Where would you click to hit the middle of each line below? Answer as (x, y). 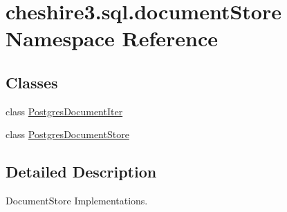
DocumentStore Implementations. (77, 201)
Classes (32, 82)
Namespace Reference (112, 38)
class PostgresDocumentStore (67, 134)
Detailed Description (81, 172)
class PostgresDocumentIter (64, 111)
